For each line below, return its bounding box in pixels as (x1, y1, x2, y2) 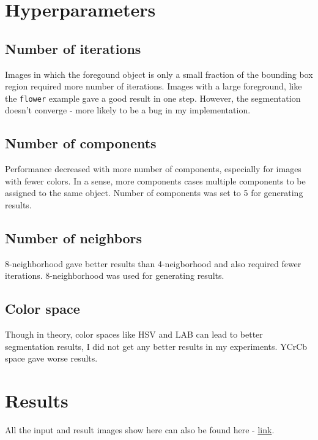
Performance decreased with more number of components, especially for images (5, 162, 301, 175)
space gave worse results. (5, 352, 98, 365)
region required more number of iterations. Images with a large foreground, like (5, 80, 302, 93)
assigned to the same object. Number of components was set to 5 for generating (5, 186, 303, 199)
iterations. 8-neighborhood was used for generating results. (5, 269, 224, 282)
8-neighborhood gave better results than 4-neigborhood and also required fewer (5, 257, 301, 270)
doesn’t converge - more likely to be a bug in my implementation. (5, 104, 251, 116)
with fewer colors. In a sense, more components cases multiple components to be (5, 174, 306, 187)
